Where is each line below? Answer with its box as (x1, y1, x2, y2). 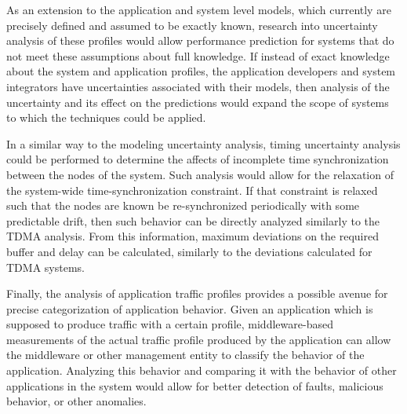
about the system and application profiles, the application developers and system (6, 63, 396, 79)
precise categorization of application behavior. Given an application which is (6, 300, 373, 317)
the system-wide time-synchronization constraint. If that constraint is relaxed (6, 181, 378, 198)
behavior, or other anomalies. (6, 393, 147, 409)
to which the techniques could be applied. (6, 109, 206, 126)
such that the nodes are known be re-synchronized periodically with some (6, 197, 360, 214)
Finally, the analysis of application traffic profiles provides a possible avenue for (6, 285, 388, 302)
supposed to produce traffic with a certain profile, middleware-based (6, 316, 333, 332)
